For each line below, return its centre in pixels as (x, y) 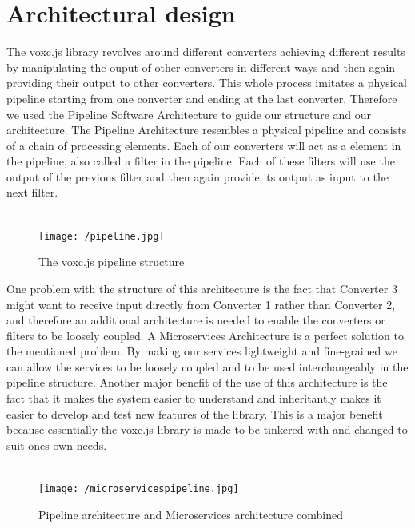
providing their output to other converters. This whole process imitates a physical (207, 83)
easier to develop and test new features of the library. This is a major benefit (195, 413)
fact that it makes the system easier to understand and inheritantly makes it (194, 398)
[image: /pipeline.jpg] (102, 236)
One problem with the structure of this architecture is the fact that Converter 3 (202, 288)
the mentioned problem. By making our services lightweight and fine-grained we (202, 351)
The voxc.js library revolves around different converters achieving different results (206, 52)
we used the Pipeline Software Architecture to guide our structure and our (189, 114)
